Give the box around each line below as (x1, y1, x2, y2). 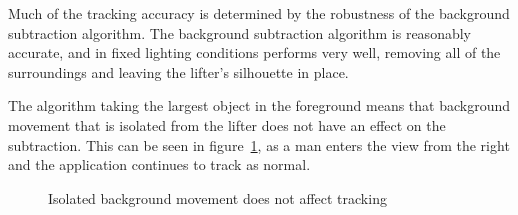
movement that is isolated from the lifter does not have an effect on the (8, 114, 446, 135)
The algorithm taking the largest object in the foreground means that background (8, 95, 511, 116)
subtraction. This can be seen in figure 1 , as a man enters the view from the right (8, 134, 510, 155)
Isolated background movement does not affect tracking (48, 187, 387, 208)
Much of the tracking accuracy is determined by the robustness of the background (8, 3, 510, 23)
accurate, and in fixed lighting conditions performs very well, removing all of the (8, 42, 501, 63)
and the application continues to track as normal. (8, 154, 311, 175)
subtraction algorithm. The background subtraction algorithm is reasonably (8, 22, 471, 43)
